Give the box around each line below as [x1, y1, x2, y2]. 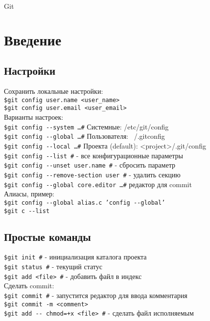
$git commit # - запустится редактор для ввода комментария [4, 290, 187, 300]
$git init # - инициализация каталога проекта [4, 252, 147, 262]
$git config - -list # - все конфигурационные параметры [4, 150, 184, 160]
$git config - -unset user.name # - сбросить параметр [4, 160, 175, 170]
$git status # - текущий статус [4, 261, 102, 272]
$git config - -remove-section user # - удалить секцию [4, 169, 181, 179]
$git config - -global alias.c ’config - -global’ [4, 199, 165, 206]
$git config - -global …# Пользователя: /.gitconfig [4, 131, 165, 141]
